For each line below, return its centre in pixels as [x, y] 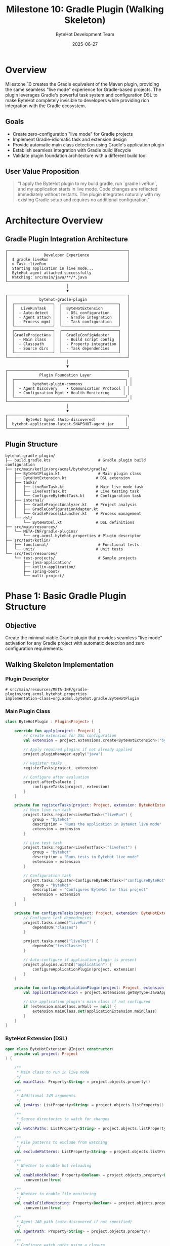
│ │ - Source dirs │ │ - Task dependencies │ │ [68, 349]
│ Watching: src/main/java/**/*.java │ [68, 277]
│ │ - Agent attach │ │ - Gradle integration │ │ [68, 318]
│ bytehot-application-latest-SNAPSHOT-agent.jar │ [67, 424]
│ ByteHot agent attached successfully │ [68, 273]
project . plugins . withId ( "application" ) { [68, 964]
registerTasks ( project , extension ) [61, 768]
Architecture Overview [54, 220]
